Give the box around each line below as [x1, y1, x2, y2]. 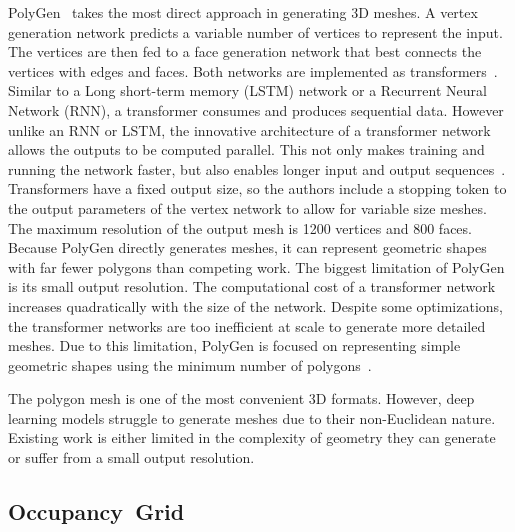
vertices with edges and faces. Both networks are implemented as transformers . [8, 60, 498, 81]
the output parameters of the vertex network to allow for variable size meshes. [8, 197, 487, 218]
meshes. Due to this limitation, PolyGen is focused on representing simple [8, 335, 461, 356]
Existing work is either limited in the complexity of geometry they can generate [8, 427, 496, 448]
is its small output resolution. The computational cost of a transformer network [8, 276, 496, 297]
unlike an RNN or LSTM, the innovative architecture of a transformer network [8, 119, 491, 140]
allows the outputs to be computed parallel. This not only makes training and [8, 139, 485, 160]
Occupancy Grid [8, 496, 185, 527]
